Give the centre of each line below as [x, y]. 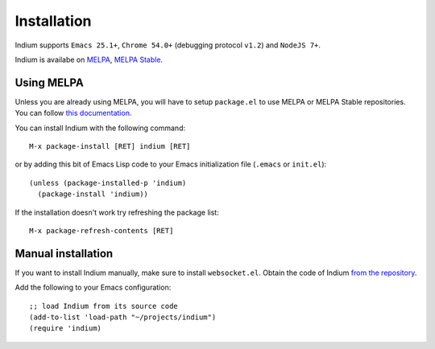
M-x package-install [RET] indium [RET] [110, 146]
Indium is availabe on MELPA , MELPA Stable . [89, 60]
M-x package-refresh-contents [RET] [101, 230]
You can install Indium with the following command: [100, 128]
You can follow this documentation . [73, 113]
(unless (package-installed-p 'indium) [108, 183]
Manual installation [64, 253]
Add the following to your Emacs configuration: [93, 287]
